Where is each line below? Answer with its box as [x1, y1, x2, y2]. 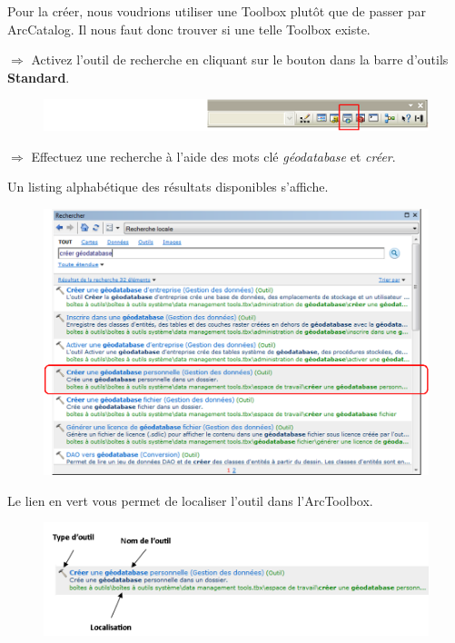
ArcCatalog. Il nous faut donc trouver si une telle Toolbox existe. [7, 19, 371, 38]
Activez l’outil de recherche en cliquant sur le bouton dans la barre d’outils [31, 50, 449, 69]
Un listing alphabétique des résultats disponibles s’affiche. [7, 177, 329, 196]
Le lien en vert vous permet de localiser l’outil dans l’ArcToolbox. [7, 490, 373, 509]
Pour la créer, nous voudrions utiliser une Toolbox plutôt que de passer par [7, 2, 426, 20]
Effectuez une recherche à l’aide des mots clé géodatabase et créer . [31, 146, 396, 165]
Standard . [7, 67, 70, 86]
